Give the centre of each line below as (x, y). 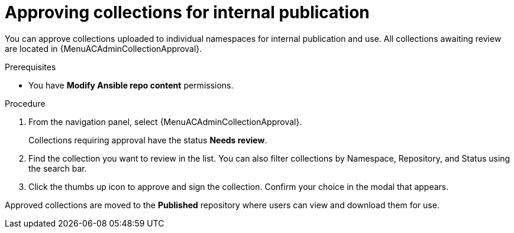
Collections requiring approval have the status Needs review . (148, 140)
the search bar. (58, 168)
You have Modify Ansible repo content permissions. (131, 85)
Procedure (25, 103)
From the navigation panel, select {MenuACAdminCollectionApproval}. (165, 122)
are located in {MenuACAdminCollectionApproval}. (104, 48)
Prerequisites (30, 67)
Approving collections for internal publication (187, 12)
